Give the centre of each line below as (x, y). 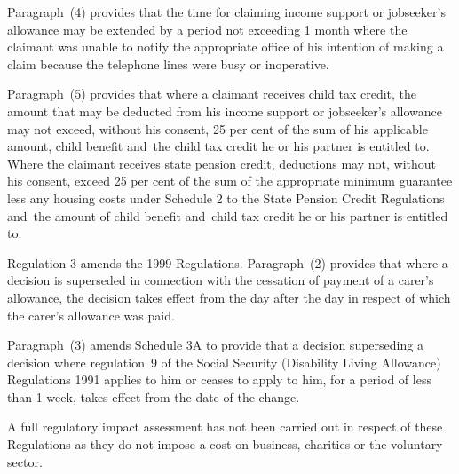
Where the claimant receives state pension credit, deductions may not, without (222, 163)
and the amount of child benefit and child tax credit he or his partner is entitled (228, 215)
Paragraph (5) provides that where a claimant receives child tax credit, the (212, 94)
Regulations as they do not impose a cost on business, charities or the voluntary (225, 444)
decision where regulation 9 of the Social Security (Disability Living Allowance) (224, 362)
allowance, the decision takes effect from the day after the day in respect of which (229, 297)
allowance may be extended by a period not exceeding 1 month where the (207, 29)
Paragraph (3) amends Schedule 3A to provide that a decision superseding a (215, 345)
